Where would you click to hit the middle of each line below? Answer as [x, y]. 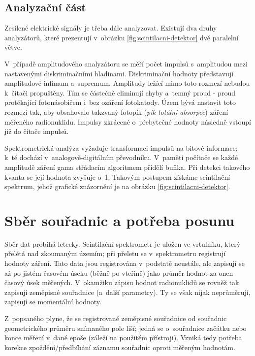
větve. [13, 47]
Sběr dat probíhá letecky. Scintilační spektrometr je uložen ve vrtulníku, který [123, 243]
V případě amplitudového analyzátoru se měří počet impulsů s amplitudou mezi [126, 63]
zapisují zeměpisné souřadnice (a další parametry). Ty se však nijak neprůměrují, [127, 292]
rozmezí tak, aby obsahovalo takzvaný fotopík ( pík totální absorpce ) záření [116, 112]
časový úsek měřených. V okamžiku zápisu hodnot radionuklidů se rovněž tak [122, 282]
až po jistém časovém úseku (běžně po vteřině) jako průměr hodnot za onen [119, 273]
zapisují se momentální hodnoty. [53, 302]
